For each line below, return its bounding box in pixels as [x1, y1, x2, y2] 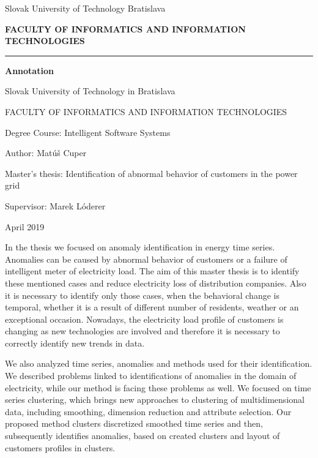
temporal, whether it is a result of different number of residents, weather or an [5, 301, 299, 313]
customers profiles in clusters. [5, 441, 116, 454]
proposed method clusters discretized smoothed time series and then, [5, 417, 263, 430]
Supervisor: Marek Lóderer [5, 199, 106, 212]
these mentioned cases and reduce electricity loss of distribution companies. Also [5, 276, 306, 289]
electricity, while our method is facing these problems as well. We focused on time [5, 381, 311, 394]
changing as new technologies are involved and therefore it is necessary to [5, 325, 280, 337]
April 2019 [5, 220, 45, 233]
